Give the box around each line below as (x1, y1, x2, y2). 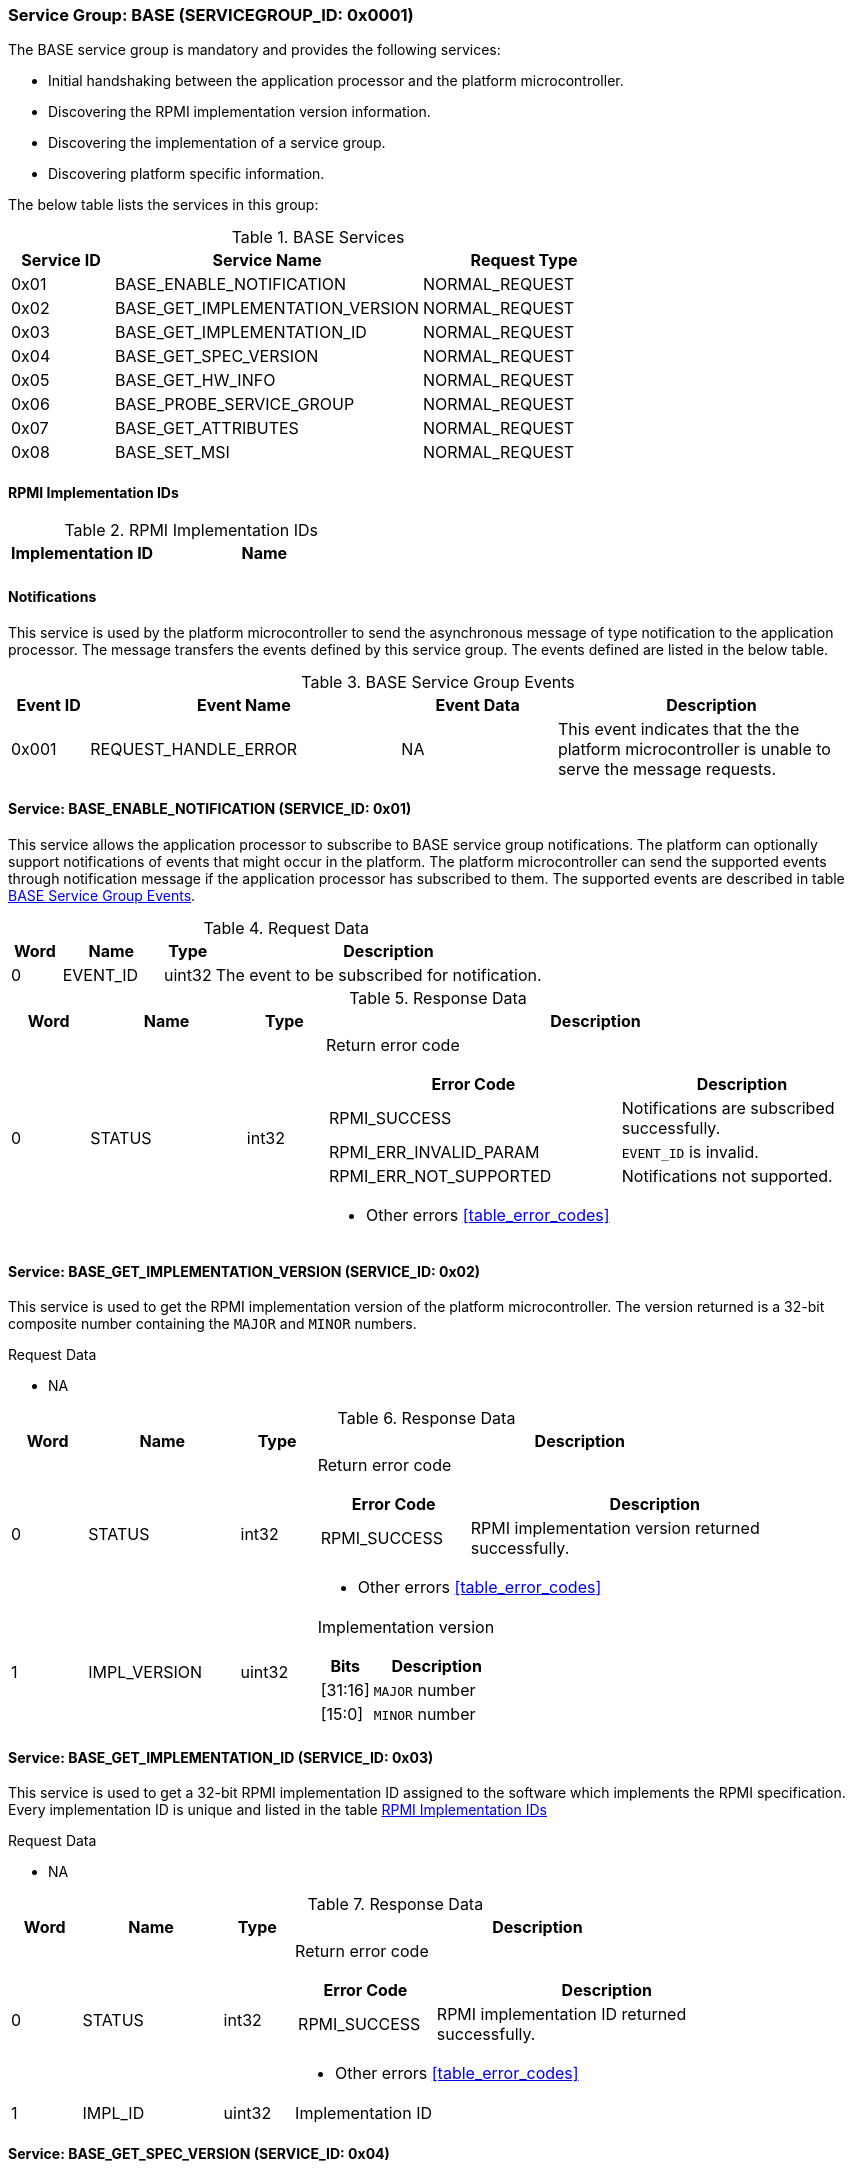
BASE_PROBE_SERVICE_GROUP (115, 394, 355, 415)
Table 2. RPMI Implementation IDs (64, 519, 319, 540)
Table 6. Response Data (337, 1408, 516, 1429)
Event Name (196, 694, 291, 715)
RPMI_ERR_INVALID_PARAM (329, 1142, 540, 1163)
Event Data (435, 694, 520, 715)
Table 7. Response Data (307, 1894, 484, 1915)
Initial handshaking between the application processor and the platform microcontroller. (48, 72, 624, 90)
